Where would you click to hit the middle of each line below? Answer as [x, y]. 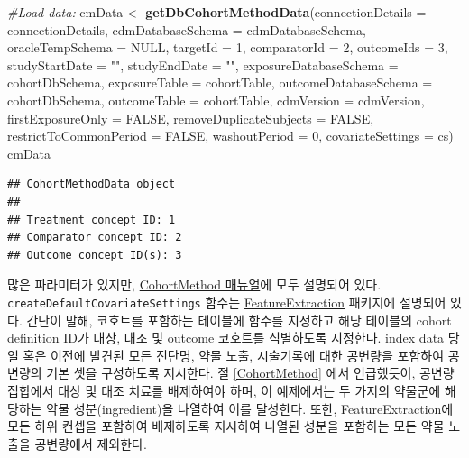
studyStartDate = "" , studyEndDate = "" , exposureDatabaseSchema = [203, 64]
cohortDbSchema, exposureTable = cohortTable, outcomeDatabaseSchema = [220, 82]
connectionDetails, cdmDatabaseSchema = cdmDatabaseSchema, [187, 29]
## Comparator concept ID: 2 [95, 238]
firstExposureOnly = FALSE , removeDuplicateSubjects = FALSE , [191, 118]
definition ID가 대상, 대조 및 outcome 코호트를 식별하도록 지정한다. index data [226, 338]
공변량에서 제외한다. [91, 443]
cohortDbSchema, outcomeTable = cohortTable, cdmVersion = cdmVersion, [216, 100]
